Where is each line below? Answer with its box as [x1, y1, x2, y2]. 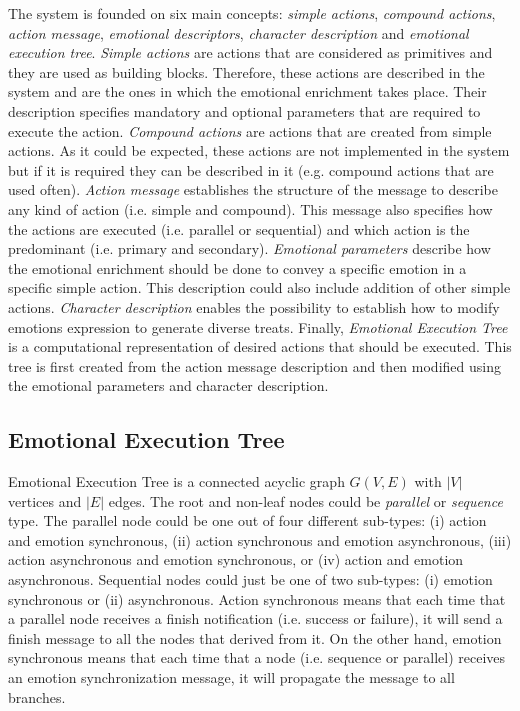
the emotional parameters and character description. [8, 375, 329, 396]
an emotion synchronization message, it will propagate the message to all [8, 667, 455, 688]
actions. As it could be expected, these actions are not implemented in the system [8, 140, 510, 161]
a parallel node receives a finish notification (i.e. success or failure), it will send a [8, 608, 503, 629]
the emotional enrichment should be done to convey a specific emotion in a [8, 257, 467, 278]
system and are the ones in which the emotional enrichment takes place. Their [8, 81, 487, 102]
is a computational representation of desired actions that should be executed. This [8, 336, 512, 357]
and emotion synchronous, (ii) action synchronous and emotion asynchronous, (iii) [8, 529, 512, 550]
